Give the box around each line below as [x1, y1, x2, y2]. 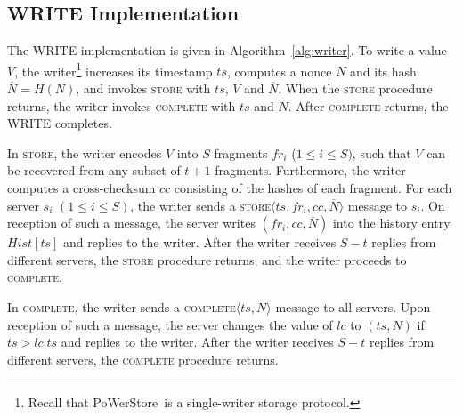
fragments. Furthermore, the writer [215, 161, 406, 180]
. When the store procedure [278, 79, 433, 98]
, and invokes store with [76, 79, 211, 98]
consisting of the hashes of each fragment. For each [174, 179, 452, 197]
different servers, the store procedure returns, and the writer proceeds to [7, 250, 407, 269]
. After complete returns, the [288, 96, 449, 115]
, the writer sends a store [130, 196, 272, 214]
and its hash [350, 61, 417, 80]
